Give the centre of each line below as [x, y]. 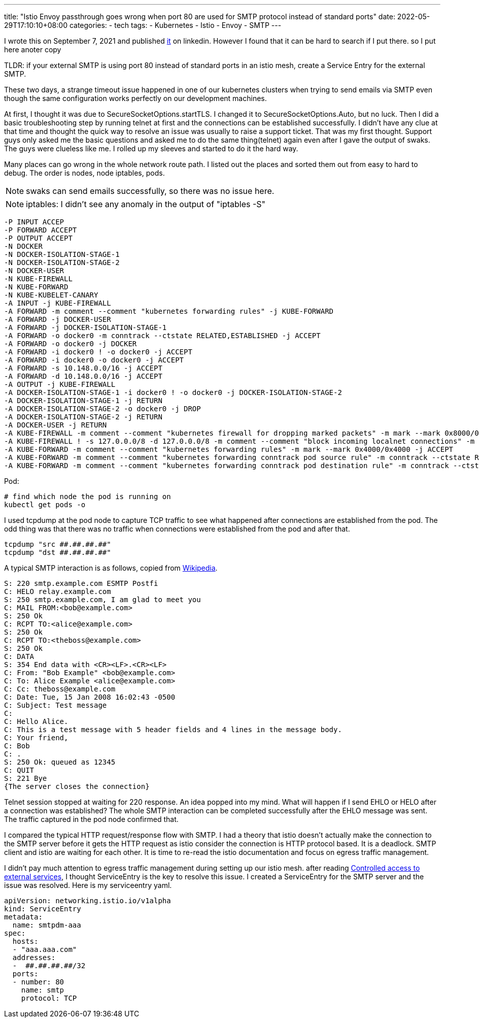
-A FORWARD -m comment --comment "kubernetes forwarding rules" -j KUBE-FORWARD [169, 311]
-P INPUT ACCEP [34, 222]
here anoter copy [33, 50]
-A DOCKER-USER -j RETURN [56, 425]
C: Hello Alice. [36, 721]
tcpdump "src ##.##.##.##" [58, 544]
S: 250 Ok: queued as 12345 [60, 762]
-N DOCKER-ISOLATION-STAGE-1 [62, 254]
